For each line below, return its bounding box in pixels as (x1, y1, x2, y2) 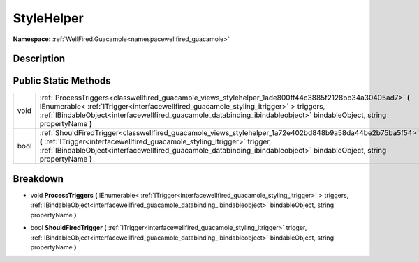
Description (13, 53, 66, 65)
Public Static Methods (13, 75, 111, 87)
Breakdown (13, 173, 64, 185)
